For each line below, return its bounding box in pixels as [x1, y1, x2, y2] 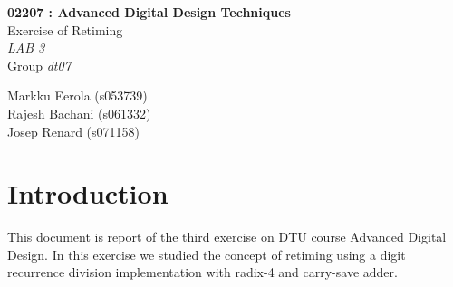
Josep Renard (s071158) [7, 121, 140, 140]
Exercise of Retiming [7, 20, 123, 39]
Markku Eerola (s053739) [7, 86, 148, 105]
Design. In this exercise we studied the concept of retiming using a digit [7, 244, 406, 263]
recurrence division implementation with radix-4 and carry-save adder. [7, 263, 398, 282]
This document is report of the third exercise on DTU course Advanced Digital [7, 227, 447, 246]
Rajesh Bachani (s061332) [7, 103, 151, 122]
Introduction [7, 175, 169, 212]
